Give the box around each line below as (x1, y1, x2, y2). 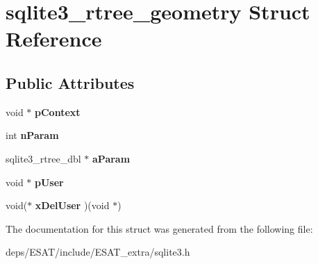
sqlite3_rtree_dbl (6, 151, 81, 165)
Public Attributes (6, 72, 135, 93)
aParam (92, 151, 131, 165)
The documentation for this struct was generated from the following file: (6, 221, 313, 236)
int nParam (6, 128, 59, 142)
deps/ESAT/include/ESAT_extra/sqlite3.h (6, 245, 190, 259)
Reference (6, 24, 102, 53)
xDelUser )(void (35, 198, 110, 213)
